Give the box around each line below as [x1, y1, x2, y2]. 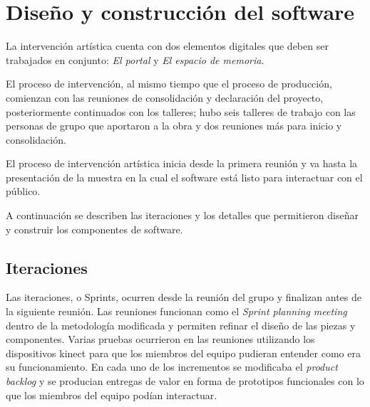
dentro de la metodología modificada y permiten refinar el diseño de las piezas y [6, 317, 356, 332]
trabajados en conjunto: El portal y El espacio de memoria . [6, 52, 264, 67]
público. [6, 184, 41, 199]
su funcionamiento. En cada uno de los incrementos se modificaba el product [6, 359, 338, 374]
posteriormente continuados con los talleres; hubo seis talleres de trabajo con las [6, 104, 356, 119]
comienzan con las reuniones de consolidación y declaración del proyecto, [6, 90, 324, 105]
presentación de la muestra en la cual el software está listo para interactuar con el [6, 169, 363, 184]
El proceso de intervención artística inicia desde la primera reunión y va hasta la [6, 156, 358, 171]
